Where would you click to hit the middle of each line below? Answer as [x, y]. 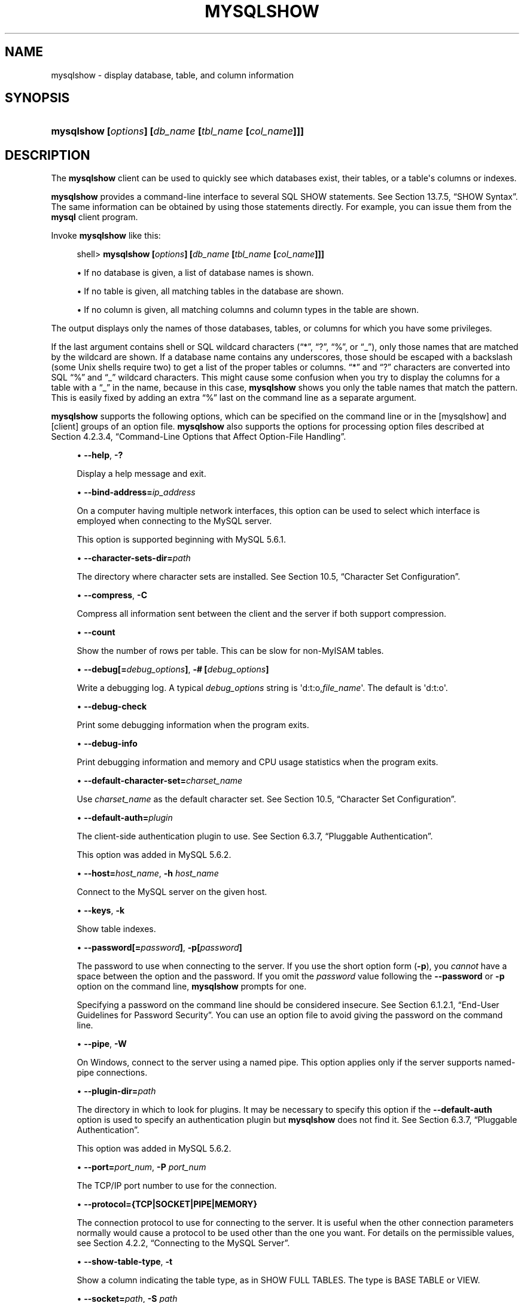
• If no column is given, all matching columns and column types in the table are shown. [248, 310]
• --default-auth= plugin [125, 818]
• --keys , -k [101, 911]
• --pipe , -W [102, 1044]
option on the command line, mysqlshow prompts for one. [192, 987]
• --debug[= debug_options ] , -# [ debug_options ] [173, 669]
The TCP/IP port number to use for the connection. [177, 1186]
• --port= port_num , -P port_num [141, 1167]
